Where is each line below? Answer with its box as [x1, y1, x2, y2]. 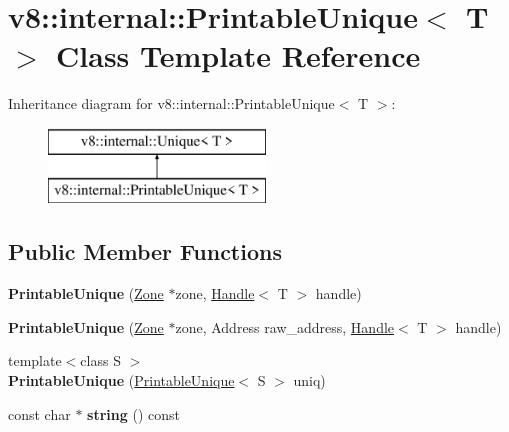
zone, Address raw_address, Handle [175, 316, 395, 337]
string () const [87, 403, 180, 424]
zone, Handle [175, 283, 255, 304]
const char [8, 403, 71, 424]
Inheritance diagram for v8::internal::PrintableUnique [8, 93, 335, 114]
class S [80, 350, 121, 371]
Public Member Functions [8, 236, 282, 267]
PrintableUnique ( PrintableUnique [8, 370, 235, 391]
